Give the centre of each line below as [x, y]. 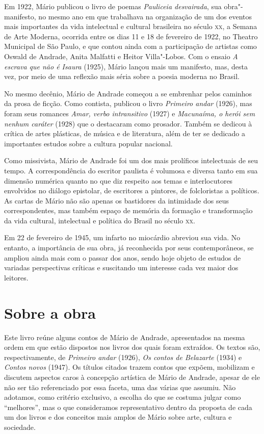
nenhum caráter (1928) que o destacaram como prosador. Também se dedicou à [128, 123]
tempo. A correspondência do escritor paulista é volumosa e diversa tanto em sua [131, 170]
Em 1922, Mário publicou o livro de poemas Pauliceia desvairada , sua [113, 6]
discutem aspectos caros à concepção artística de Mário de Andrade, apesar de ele [132, 377]
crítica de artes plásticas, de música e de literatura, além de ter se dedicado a [125, 133]
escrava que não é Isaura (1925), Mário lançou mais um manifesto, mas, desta [126, 66]
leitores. [16, 277]
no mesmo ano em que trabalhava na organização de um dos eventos [145, 16]
